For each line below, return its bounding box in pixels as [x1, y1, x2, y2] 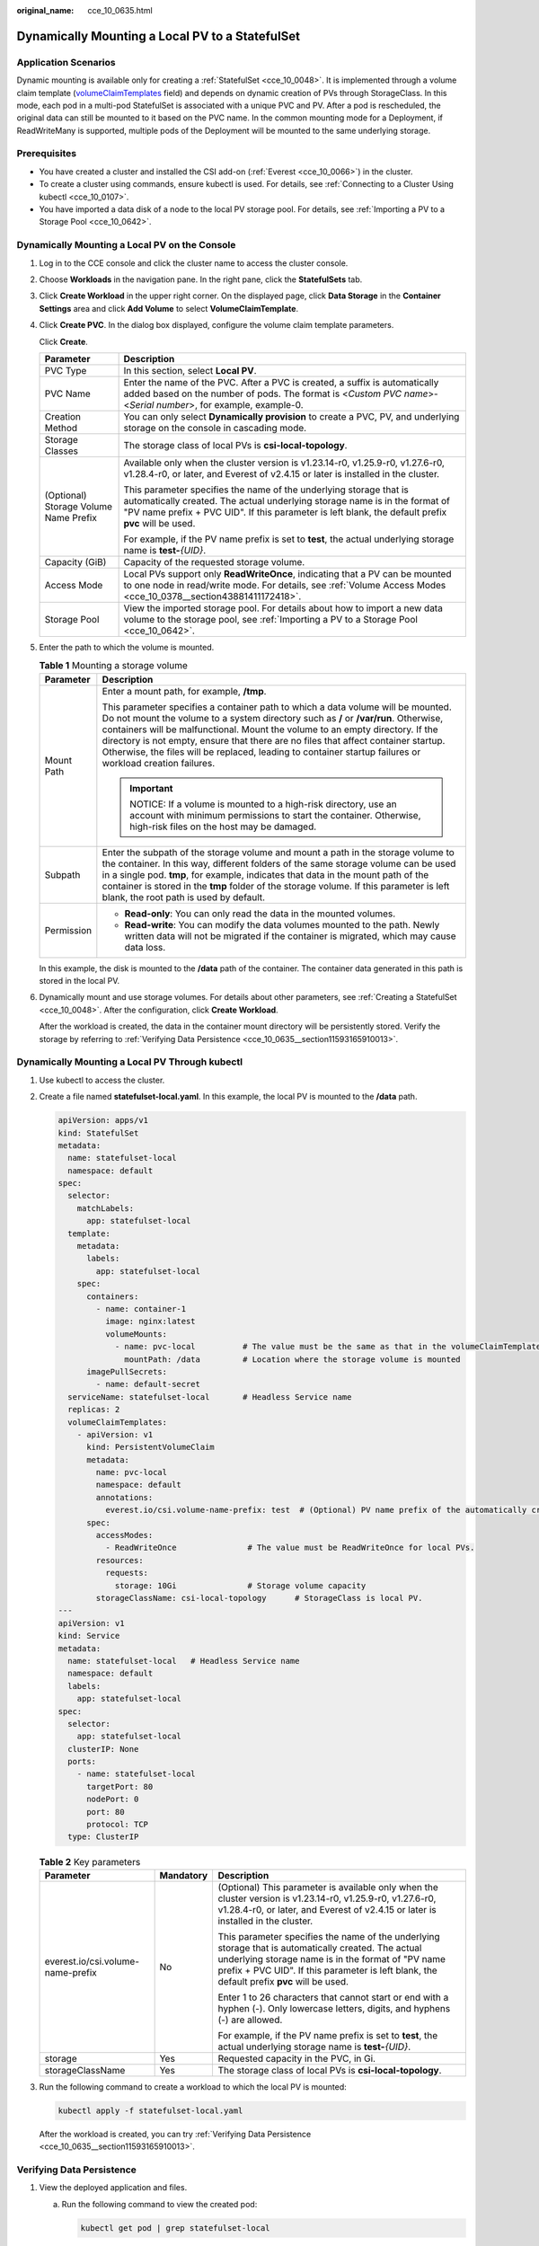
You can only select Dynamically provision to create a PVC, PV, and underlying [123, 410, 460, 422]
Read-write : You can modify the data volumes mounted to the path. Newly [124, 918, 440, 931]
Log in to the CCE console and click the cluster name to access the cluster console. [39, 257, 349, 269]
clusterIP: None [67, 1744, 139, 1754]
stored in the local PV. [39, 976, 120, 986]
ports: [67, 1756, 97, 1767]
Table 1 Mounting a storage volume [39, 659, 188, 672]
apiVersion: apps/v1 [57, 1115, 148, 1126]
